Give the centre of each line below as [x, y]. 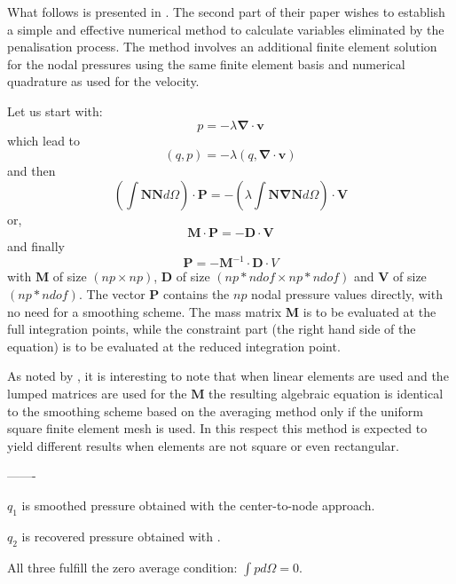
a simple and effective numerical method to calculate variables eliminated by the [226, 29]
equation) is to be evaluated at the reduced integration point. [174, 346]
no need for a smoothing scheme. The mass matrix [145, 311]
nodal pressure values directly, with [347, 294]
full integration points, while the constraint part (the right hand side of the [212, 329]
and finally [36, 246]
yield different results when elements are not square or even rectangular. [203, 445]
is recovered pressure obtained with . [121, 536]
